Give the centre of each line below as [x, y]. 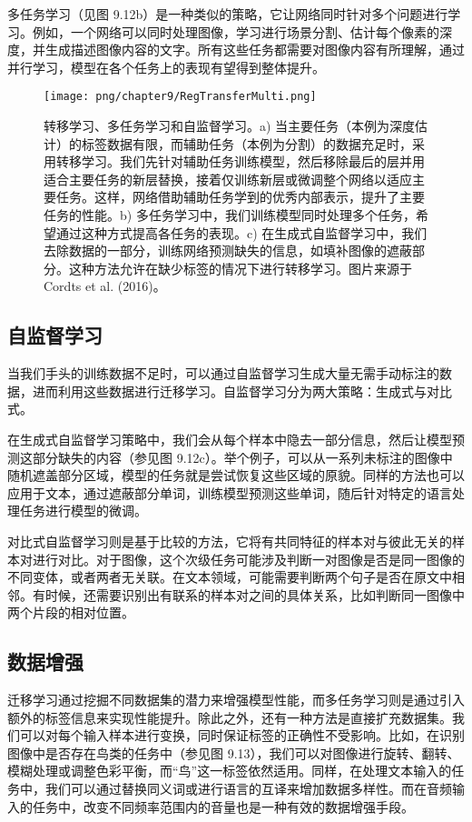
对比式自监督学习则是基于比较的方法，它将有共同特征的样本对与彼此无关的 [230, 541]
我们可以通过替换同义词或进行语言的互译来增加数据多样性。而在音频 [248, 789]
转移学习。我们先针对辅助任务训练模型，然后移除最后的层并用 [240, 161]
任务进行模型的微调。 [83, 511]
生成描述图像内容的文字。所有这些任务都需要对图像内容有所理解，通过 [255, 50]
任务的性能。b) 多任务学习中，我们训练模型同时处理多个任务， [230, 215]
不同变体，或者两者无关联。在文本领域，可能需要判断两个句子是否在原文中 [230, 577]
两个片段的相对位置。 [71, 612]
